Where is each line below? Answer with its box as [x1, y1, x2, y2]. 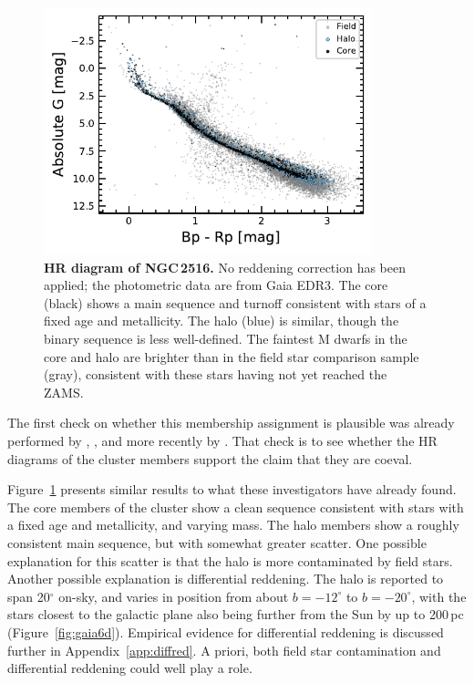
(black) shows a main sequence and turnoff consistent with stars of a [44, 293, 427, 312]
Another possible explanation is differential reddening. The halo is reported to [7, 569, 444, 588]
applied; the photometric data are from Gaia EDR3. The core [44, 275, 388, 295]
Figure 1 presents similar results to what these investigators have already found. [7, 480, 457, 499]
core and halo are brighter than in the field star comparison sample [44, 347, 419, 366]
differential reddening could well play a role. [7, 658, 252, 678]
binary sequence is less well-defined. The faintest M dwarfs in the [44, 329, 407, 348]
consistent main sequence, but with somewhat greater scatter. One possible [7, 533, 427, 552]
